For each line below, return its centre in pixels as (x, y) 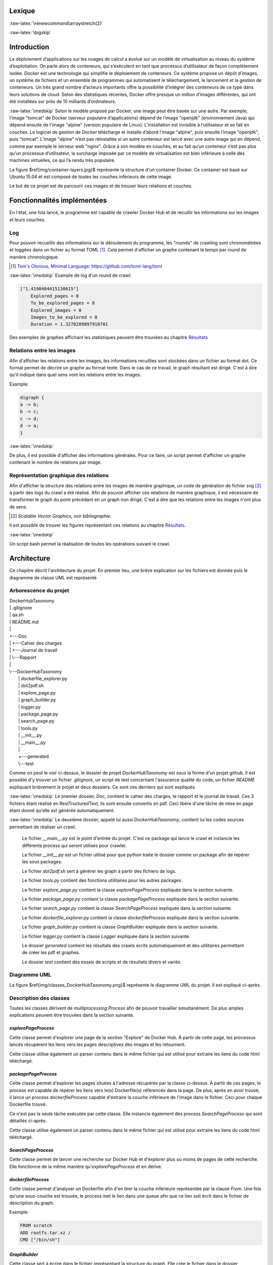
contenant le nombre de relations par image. (56, 462)
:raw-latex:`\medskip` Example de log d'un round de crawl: (70, 275)
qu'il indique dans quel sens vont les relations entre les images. (75, 375)
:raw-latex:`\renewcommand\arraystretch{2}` (56, 23)
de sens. (18, 507)
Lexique (22, 11)
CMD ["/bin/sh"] (40, 1240)
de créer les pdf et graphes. (51, 953)
